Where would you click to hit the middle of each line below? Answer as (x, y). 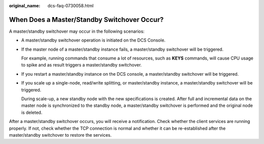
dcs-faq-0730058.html (71, 6)
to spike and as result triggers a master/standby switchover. (81, 65)
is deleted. (32, 112)
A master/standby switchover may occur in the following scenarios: (77, 31)
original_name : (25, 6)
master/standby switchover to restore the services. (60, 135)
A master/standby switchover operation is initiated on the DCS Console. (93, 40)
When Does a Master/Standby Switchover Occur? (86, 20)
